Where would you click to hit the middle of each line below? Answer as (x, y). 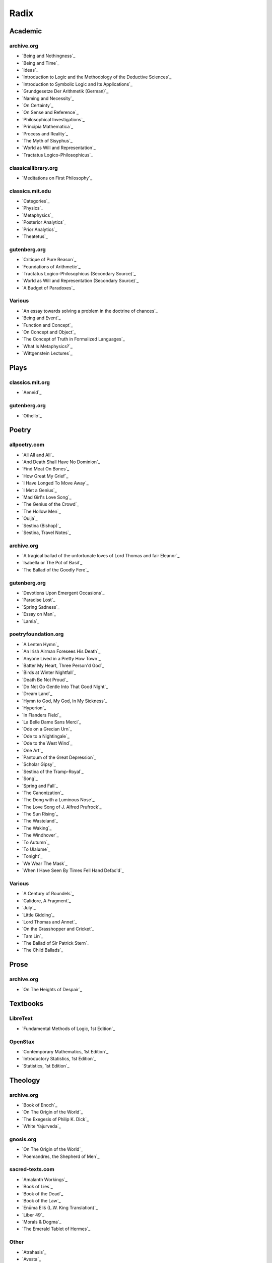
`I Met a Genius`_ (40, 490)
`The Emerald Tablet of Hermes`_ (56, 1229)
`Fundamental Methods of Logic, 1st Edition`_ (69, 1029)
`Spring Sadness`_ (41, 607)
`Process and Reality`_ (45, 133)
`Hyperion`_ (34, 708)
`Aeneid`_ (32, 393)
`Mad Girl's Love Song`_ (47, 497)
